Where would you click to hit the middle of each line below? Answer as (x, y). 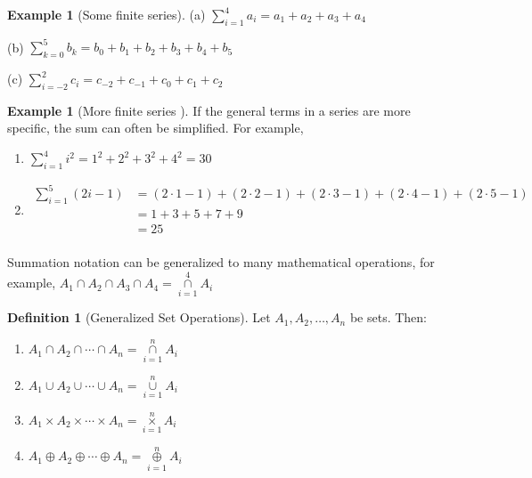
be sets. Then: (388, 317)
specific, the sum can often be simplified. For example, (156, 128)
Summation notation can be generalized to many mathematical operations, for (221, 262)
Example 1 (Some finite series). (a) (106, 14)
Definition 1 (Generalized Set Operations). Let (139, 317)
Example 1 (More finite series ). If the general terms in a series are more (209, 110)
